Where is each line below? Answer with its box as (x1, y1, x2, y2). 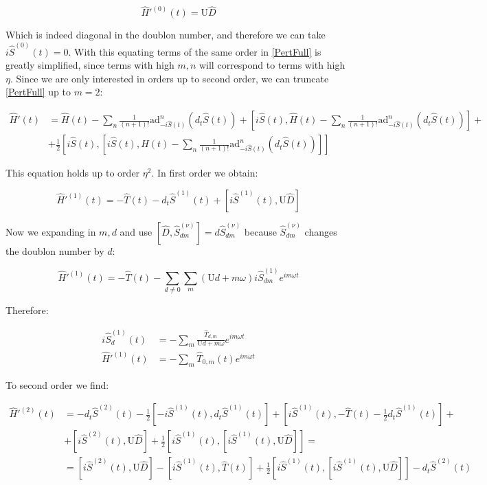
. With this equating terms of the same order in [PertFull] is (68, 44, 321, 58)
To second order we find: (5, 377, 109, 392)
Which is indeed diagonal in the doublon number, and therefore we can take (5, 27, 326, 42)
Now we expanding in (5, 224, 96, 238)
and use (120, 224, 152, 238)
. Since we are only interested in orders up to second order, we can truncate (10, 71, 329, 85)
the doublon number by (5, 243, 104, 258)
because (244, 224, 277, 238)
